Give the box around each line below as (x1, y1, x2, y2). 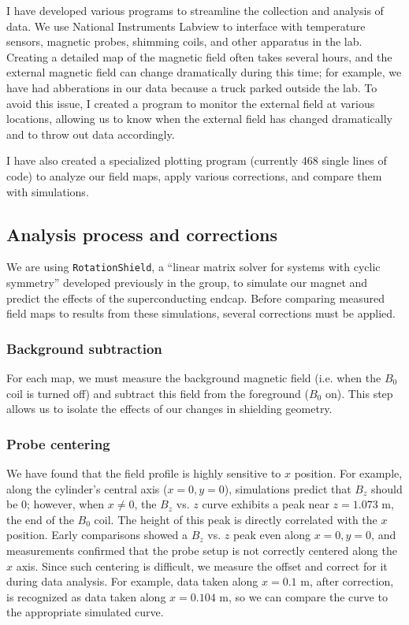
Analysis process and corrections (6, 221, 277, 246)
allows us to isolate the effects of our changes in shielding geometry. (6, 400, 333, 417)
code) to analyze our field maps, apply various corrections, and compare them (6, 167, 382, 184)
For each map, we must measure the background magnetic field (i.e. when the (6, 369, 381, 385)
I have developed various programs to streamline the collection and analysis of (6, 2, 384, 18)
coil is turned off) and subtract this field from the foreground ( (6, 385, 309, 401)
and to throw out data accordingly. (6, 125, 175, 142)
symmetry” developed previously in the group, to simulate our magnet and (6, 273, 368, 290)
